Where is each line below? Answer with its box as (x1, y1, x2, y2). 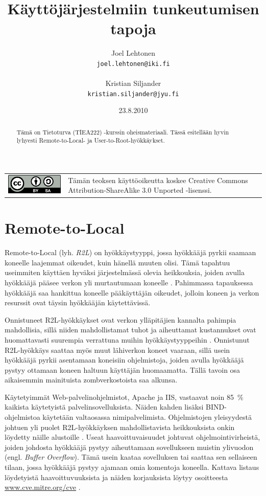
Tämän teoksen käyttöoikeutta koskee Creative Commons (68, 174, 248, 185)
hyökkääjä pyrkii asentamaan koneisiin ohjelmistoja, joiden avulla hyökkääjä (5, 354, 244, 365)
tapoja (110, 18, 156, 39)
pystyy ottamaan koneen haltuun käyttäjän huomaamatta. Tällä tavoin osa (5, 364, 240, 375)
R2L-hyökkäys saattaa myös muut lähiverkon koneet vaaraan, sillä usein (5, 344, 230, 355)
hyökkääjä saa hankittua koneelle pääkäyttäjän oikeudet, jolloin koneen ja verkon (5, 287, 259, 298)
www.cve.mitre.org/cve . (5, 482, 81, 492)
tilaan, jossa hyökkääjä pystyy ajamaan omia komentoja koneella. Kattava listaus (5, 462, 259, 472)
